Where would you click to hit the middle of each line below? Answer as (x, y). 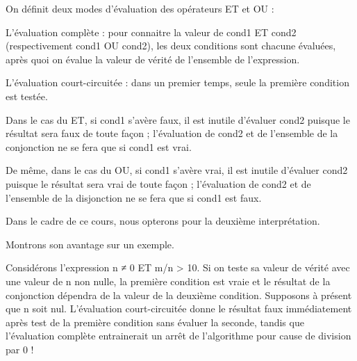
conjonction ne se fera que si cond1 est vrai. (99, 146)
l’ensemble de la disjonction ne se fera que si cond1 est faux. (134, 197)
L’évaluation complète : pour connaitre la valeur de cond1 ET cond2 (151, 32)
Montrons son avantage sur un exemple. (90, 244)
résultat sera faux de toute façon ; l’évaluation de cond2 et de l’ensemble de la (172, 133)
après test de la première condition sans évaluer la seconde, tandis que (155, 322)
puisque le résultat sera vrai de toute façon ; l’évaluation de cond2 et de (158, 183)
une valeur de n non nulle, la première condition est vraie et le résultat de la (168, 281)
